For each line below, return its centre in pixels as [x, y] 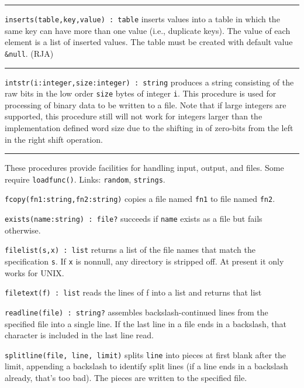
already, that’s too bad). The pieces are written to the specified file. [126, 377]
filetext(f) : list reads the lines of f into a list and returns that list [133, 292]
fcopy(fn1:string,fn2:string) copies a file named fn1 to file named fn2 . [140, 199]
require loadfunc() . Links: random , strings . [85, 179]
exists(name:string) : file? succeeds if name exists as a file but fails [134, 219]
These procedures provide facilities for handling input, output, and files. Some [144, 168]
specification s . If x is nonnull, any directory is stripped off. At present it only [144, 261]
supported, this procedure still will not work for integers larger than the [134, 116]
